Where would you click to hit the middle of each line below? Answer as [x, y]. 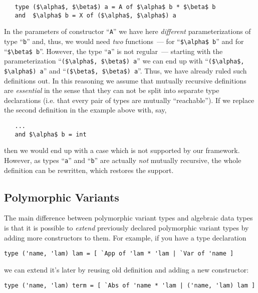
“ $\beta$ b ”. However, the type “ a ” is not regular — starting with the [113, 51]
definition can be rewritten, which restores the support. [89, 170]
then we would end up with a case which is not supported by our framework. [122, 150]
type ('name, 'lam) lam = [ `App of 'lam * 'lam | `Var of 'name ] [119, 254]
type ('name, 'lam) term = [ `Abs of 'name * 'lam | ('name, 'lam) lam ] [130, 286]
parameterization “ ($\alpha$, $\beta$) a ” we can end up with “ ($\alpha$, [124, 61]
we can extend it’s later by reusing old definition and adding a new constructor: [126, 269]
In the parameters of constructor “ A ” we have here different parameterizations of [127, 31]
